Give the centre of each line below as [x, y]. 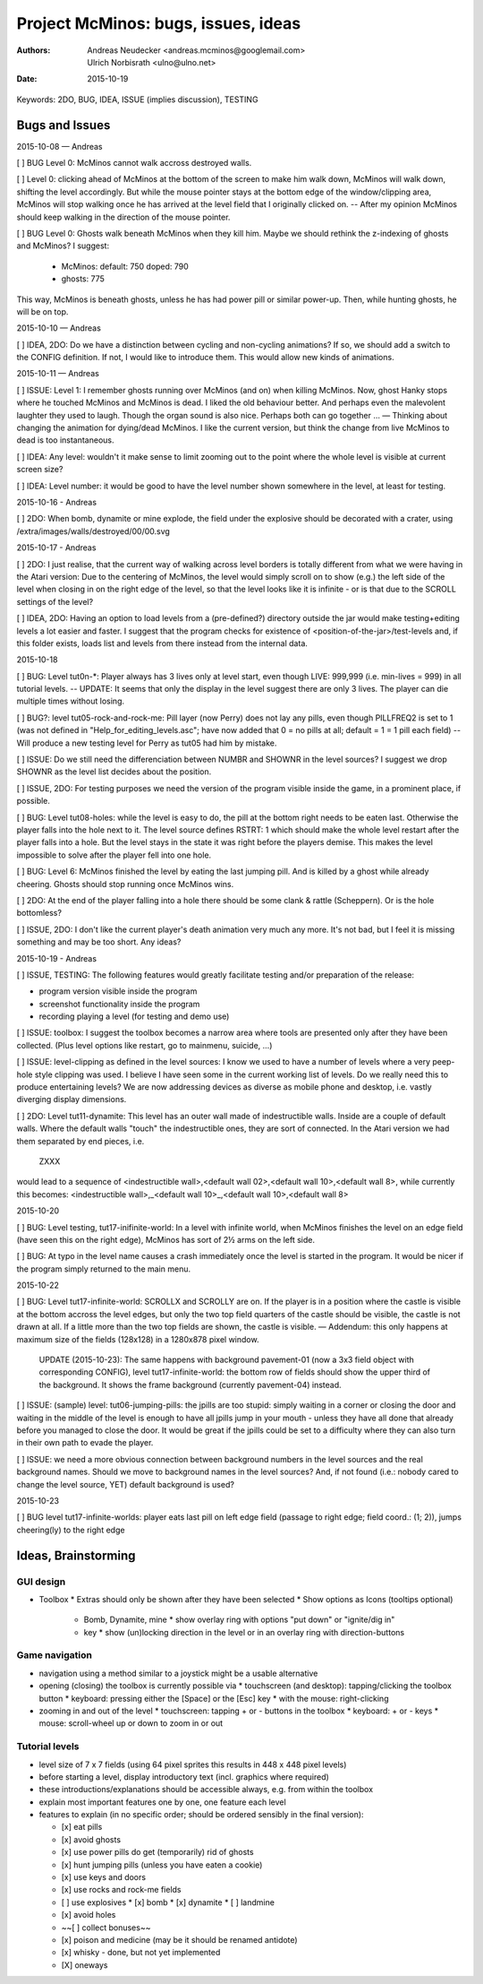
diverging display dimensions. [72, 1100]
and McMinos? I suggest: [63, 246]
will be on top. [42, 311]
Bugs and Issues [64, 125]
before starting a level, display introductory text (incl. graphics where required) [184, 1777]
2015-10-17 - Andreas [56, 548]
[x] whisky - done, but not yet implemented [141, 1953]
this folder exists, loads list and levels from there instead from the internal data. [162, 643]
